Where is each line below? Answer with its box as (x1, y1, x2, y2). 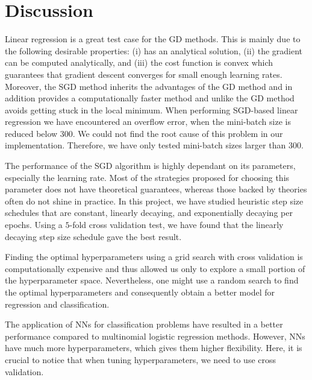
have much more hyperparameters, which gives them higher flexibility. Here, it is (5, 341, 302, 354)
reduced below (5, 127, 58, 139)
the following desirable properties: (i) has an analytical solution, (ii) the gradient (5, 44, 303, 57)
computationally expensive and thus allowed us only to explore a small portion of (5, 262, 305, 274)
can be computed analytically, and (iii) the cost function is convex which (5, 56, 273, 69)
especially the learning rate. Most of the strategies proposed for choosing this (5, 171, 290, 183)
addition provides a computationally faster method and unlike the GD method (5, 92, 295, 104)
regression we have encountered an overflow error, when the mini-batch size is (5, 115, 291, 128)
